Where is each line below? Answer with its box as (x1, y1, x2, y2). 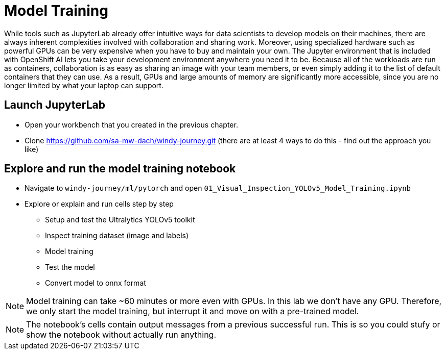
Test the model (45, 263, 95, 272)
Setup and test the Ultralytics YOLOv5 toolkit (45, 215, 195, 224)
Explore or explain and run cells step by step (25, 199, 174, 209)
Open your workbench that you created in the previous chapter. (25, 120, 238, 129)
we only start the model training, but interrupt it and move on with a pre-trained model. (26, 306, 359, 317)
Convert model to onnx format (45, 279, 146, 288)
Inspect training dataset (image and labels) (45, 231, 189, 240)
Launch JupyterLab (4, 98, 106, 112)
